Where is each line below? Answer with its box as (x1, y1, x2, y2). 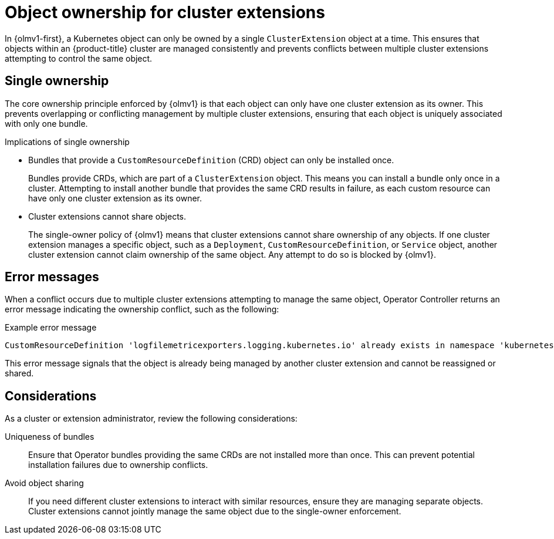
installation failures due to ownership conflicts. (28, 460, 208, 470)
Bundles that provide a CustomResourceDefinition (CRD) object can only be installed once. (28, 154, 394, 165)
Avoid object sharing (5, 478, 84, 489)
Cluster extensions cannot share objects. (28, 211, 187, 221)
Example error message (5, 322, 97, 333)
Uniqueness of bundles (5, 432, 94, 442)
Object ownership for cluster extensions (5, 2, 325, 22)
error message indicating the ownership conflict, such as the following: (5, 304, 279, 315)
